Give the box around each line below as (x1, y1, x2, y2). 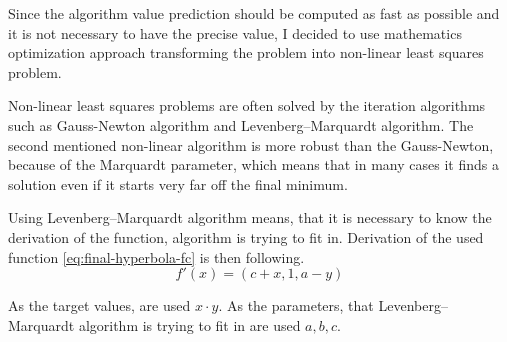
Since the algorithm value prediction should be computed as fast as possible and (8, 3, 500, 23)
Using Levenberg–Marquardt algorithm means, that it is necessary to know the (8, 207, 492, 228)
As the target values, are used (8, 295, 191, 316)
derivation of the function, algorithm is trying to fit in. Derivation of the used (8, 226, 484, 247)
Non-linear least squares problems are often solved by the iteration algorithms (8, 95, 486, 116)
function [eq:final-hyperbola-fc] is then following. (8, 246, 305, 267)
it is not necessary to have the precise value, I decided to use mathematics (8, 22, 462, 43)
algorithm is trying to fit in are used (78, 314, 301, 335)
